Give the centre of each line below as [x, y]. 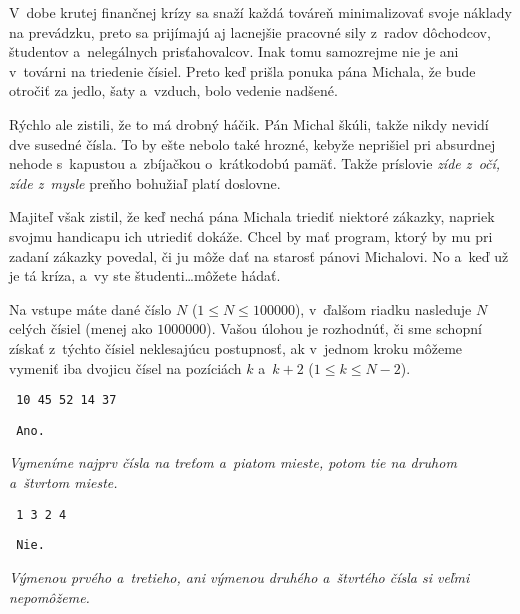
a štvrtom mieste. [63, 482]
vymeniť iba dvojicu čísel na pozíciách [125, 367]
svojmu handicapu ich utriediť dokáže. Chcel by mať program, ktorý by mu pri [251, 235]
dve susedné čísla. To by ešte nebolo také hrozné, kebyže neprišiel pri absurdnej [252, 143]
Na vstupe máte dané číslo [90, 308]
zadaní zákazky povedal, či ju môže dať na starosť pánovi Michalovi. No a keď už [259, 255]
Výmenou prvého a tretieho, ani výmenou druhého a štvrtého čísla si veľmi [239, 576]
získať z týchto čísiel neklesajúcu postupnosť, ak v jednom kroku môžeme [236, 347]
